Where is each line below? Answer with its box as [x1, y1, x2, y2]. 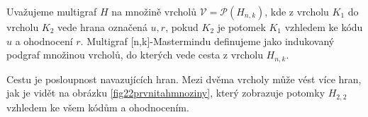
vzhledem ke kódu [284, 20, 363, 34]
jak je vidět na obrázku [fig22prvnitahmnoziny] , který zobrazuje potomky [6, 85, 325, 100]
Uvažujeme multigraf [6, 4, 97, 18]
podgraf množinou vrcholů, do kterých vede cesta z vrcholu [6, 47, 263, 62]
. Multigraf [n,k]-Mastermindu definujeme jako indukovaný [80, 33, 335, 48]
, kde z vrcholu [264, 4, 329, 18]
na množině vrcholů [111, 4, 197, 18]
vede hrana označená [57, 20, 147, 34]
